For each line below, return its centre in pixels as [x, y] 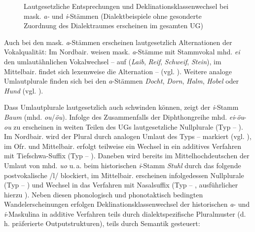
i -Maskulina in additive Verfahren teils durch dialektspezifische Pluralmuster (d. [125, 213]
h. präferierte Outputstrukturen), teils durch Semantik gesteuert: [102, 223]
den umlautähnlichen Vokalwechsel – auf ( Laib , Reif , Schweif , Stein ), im [113, 61]
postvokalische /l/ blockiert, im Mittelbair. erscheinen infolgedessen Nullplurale [124, 175]
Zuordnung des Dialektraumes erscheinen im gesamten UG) [113, 25]
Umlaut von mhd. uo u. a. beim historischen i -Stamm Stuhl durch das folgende [123, 165]
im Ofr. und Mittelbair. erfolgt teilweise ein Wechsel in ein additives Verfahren [123, 146]
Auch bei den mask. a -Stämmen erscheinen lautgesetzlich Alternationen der [118, 42]
